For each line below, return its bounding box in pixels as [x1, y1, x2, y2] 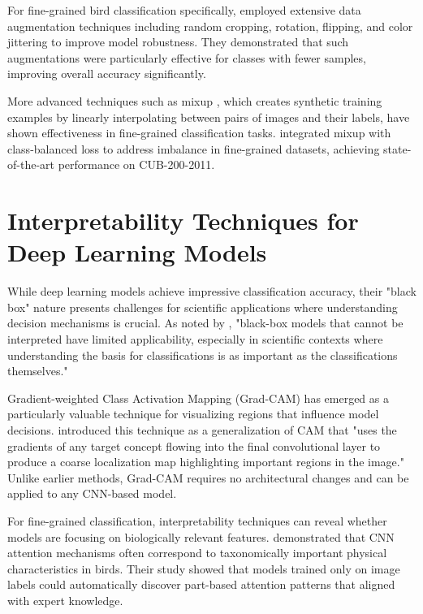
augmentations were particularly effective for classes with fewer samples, [7, 49, 366, 66]
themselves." [7, 362, 68, 379]
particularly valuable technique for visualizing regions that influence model [7, 405, 379, 422]
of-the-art [7, 156, 54, 173]
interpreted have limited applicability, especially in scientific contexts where [7, 331, 383, 348]
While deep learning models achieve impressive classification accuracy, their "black [7, 283, 417, 300]
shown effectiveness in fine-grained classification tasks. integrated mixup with [7, 124, 391, 141]
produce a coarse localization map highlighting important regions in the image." [7, 453, 404, 470]
